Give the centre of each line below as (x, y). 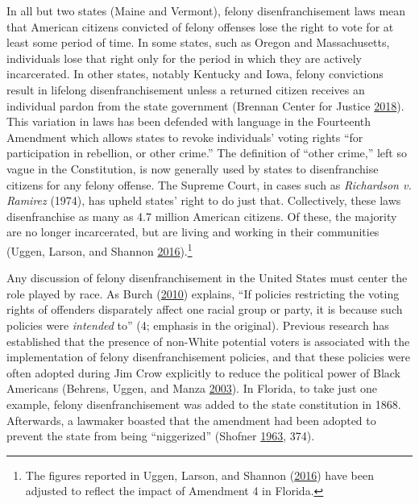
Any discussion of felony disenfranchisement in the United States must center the (207, 278)
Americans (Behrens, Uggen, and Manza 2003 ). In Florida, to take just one (192, 388)
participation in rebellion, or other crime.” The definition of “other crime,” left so (207, 153)
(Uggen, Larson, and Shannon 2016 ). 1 (100, 249)
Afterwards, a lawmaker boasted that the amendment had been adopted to (191, 420)
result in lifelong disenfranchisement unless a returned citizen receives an (186, 89)
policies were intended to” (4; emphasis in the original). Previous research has (198, 325)
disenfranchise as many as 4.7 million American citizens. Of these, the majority (202, 216)
